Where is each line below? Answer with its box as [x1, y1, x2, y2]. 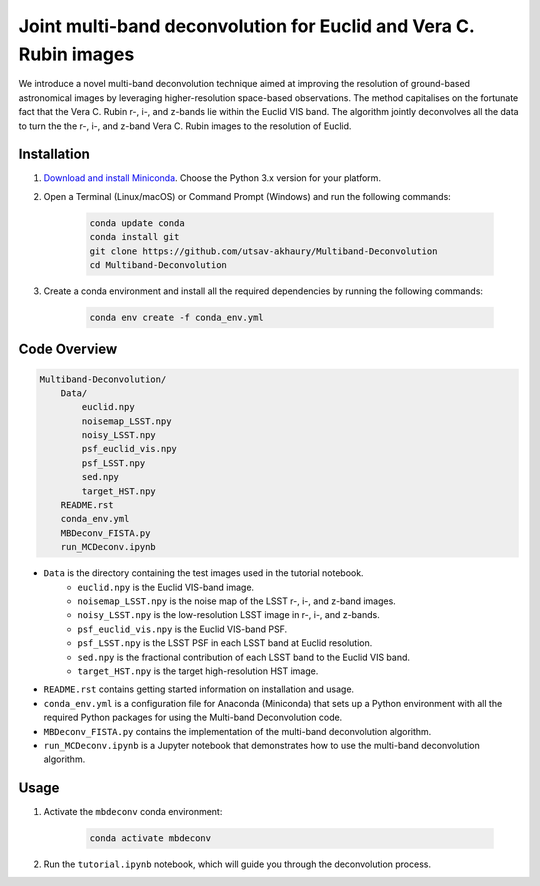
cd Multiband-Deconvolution [89, 259, 227, 270]
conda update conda [89, 217, 185, 229]
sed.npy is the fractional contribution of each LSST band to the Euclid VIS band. [77, 651, 410, 663]
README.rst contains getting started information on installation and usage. [43, 683, 355, 695]
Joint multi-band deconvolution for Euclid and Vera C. [18, 15, 475, 37]
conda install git [89, 231, 180, 243]
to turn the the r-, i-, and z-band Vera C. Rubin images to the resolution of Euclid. [18, 120, 352, 132]
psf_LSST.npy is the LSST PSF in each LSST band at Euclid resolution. [77, 637, 373, 649]
